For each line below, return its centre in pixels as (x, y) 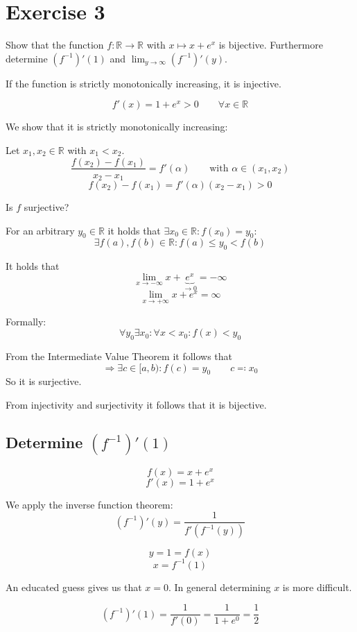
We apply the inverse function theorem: (89, 504)
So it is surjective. (44, 381)
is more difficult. (317, 587)
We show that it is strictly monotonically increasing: (117, 127)
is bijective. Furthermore (271, 45)
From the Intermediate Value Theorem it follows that (119, 356)
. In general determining (220, 587)
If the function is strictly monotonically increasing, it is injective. (143, 83)
